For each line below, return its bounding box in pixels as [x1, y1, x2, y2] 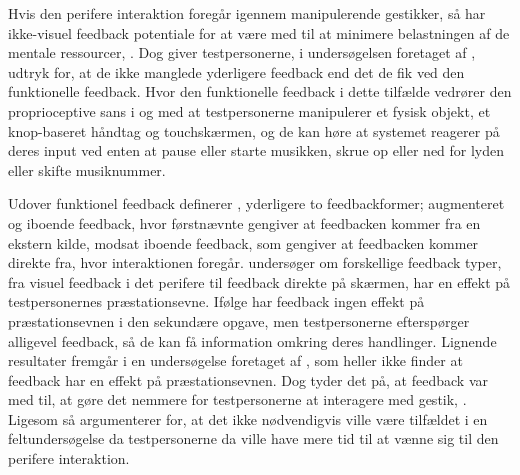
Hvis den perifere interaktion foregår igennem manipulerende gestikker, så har [8, 3, 486, 23]
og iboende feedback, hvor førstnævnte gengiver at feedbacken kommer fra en [8, 212, 481, 233]
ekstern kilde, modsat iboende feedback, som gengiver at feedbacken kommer [8, 232, 479, 253]
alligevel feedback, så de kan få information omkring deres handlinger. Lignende [8, 330, 497, 351]
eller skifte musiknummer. [8, 159, 166, 180]
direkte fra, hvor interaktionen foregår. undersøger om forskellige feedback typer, [8, 252, 502, 273]
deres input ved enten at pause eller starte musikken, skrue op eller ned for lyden [8, 140, 505, 161]
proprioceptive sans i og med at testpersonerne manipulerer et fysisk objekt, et [8, 100, 491, 121]
